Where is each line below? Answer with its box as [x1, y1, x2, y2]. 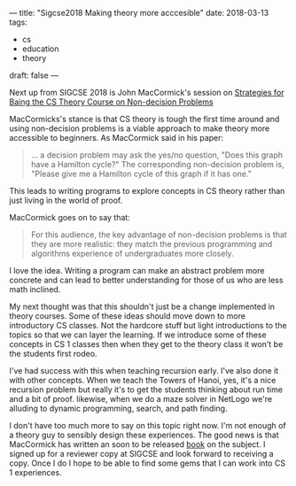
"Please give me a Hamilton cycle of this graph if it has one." [30, 168, 253, 179]
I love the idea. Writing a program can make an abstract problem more [9, 266, 265, 275]
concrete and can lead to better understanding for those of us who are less [9, 274, 284, 285]
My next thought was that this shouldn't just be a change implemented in [9, 301, 276, 312]
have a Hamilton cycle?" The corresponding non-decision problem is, [30, 159, 285, 169]
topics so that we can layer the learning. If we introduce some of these [9, 329, 268, 340]
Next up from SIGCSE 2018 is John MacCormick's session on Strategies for [9, 88, 285, 97]
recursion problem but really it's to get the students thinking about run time [9, 384, 284, 395]
